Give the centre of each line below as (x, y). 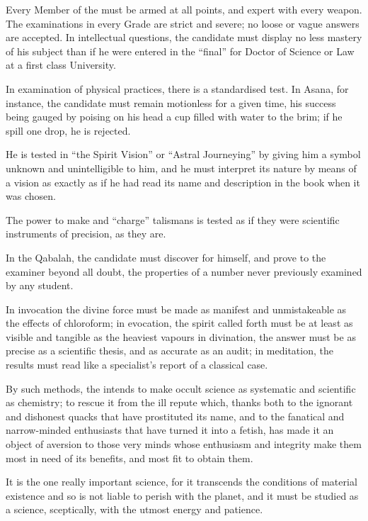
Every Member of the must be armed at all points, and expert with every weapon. (184, 9)
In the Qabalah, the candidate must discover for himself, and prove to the (166, 257)
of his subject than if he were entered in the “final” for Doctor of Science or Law (180, 51)
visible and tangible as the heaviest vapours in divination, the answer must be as (181, 336)
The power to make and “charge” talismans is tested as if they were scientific (173, 219)
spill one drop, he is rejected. (68, 130)
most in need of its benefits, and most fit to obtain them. (130, 458)
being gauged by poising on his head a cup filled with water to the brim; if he (174, 117)
